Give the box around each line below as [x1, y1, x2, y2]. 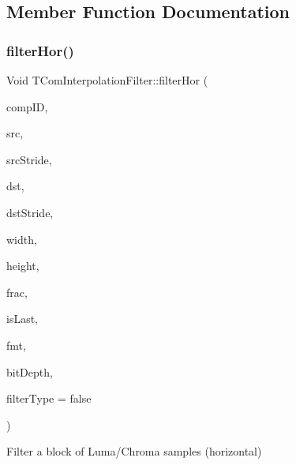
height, [6, 257, 39, 274]
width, [6, 231, 37, 247]
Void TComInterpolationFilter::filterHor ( [6, 72, 208, 88]
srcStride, [6, 151, 52, 167]
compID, [6, 98, 48, 114]
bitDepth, [6, 363, 53, 380]
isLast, [6, 310, 39, 327]
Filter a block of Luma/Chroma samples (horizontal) [6, 443, 262, 459]
